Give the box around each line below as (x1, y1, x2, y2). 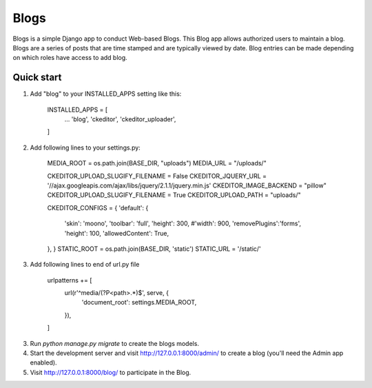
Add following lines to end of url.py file (30, 261, 140, 269)
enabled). (30, 358, 58, 367)
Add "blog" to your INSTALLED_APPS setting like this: (30, 90, 182, 98)
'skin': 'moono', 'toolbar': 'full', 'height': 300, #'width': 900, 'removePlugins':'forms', (64, 219, 301, 227)
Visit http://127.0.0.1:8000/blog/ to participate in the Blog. (30, 368, 192, 376)
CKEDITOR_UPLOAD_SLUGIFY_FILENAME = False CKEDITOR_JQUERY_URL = (47, 172, 267, 180)
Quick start (12, 72, 62, 83)
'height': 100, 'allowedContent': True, (64, 229, 169, 237)
